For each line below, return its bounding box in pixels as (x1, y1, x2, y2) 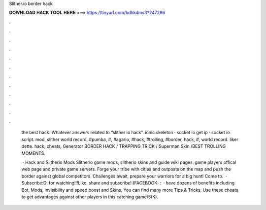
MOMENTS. (21, 150, 46, 156)
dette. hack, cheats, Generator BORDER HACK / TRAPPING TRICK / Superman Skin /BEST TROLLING (21, 143, 226, 149)
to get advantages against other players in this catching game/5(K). (21, 194, 159, 200)
